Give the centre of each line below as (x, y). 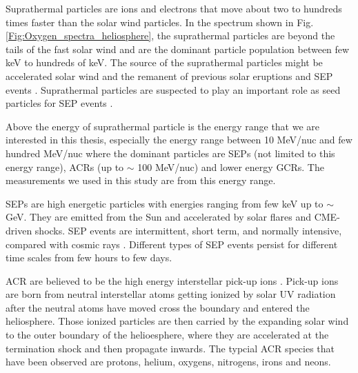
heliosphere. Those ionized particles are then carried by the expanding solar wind (177, 321)
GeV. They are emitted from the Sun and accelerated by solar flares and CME (171, 217)
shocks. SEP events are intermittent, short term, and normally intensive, (188, 230)
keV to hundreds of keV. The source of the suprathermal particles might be (164, 62)
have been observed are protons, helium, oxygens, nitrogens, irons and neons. (168, 362)
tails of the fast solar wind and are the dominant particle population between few (178, 49)
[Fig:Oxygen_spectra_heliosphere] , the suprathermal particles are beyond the (170, 36)
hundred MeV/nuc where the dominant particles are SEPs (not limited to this (170, 153)
